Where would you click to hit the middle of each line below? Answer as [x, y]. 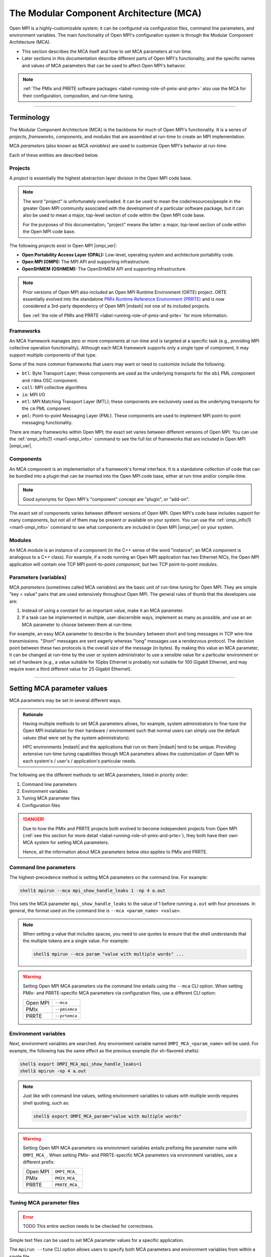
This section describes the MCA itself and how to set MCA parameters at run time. [107, 51]
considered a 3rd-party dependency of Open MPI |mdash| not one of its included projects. [116, 306]
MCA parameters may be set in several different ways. [65, 700]
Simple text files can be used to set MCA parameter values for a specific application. [97, 1240]
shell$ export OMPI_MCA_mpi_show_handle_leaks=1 [81, 1064]
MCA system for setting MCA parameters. [66, 843]
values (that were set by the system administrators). [77, 738]
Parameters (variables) [38, 577]
